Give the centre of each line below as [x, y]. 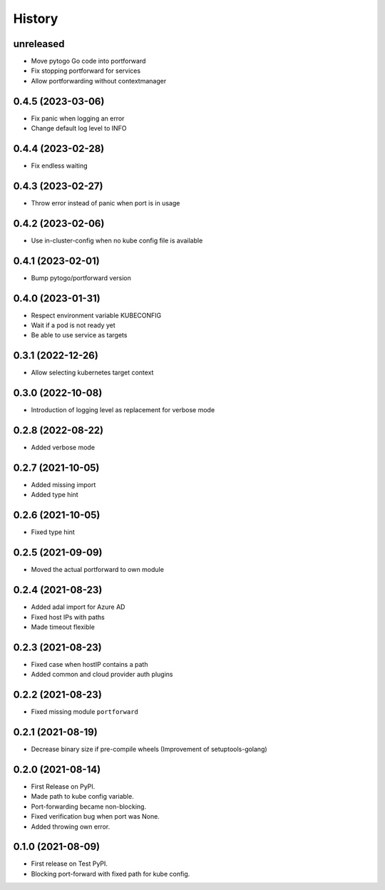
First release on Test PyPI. [70, 864]
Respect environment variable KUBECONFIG [96, 315]
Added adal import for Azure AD [78, 607]
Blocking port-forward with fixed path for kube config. [111, 874]
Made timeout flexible [63, 627]
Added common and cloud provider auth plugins [102, 675]
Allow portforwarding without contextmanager [99, 81]
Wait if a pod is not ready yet [73, 325]
